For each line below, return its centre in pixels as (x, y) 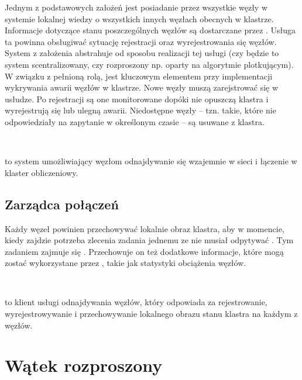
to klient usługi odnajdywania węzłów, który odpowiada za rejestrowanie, (136, 302)
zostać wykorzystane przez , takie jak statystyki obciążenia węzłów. (126, 263)
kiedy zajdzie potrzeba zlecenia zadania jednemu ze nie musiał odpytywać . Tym (149, 240)
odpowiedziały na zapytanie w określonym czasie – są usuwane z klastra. (135, 121)
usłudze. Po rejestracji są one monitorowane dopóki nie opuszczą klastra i (137, 99)
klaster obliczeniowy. (42, 172)
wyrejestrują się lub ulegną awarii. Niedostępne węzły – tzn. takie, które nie (140, 110)
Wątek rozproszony (84, 365)
